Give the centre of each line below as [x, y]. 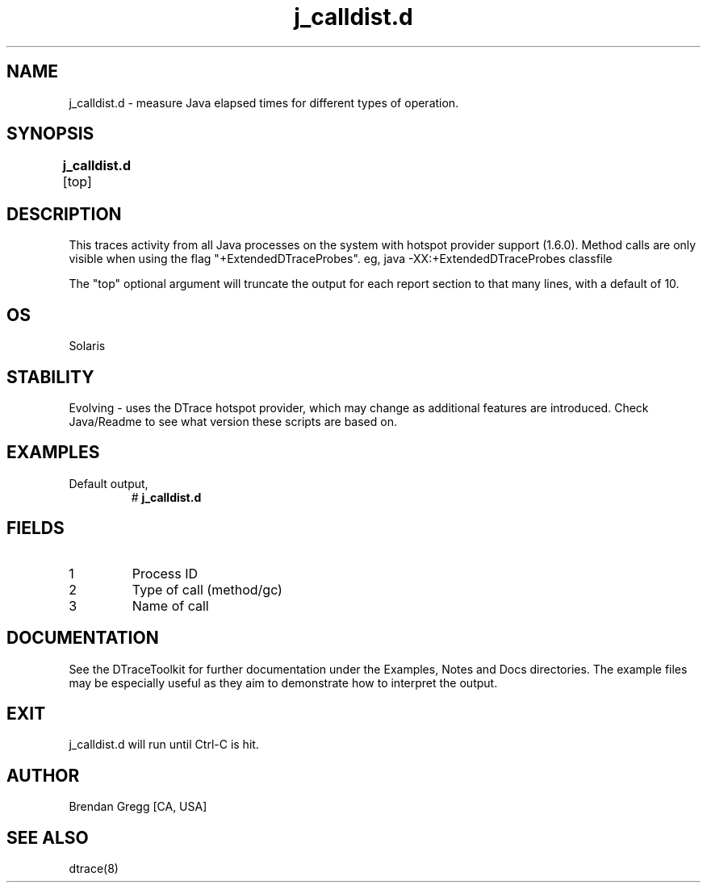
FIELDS [36, 528]
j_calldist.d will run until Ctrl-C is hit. [164, 745]
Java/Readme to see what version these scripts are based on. [233, 421]
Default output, [109, 483]
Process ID [165, 573]
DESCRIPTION [64, 214]
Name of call [170, 605]
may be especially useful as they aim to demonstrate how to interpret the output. [283, 682]
